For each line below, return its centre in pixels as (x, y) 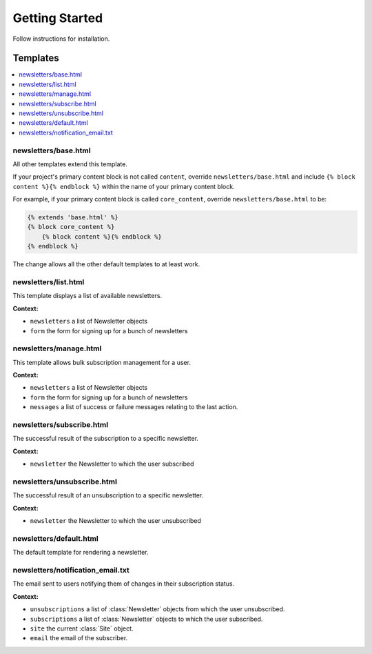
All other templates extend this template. (70, 164)
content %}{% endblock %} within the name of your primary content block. (124, 186)
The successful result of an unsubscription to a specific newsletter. (108, 495)
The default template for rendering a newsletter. (81, 553)
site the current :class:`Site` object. (82, 628)
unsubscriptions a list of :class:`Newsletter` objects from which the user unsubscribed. (157, 609)
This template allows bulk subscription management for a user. (102, 362)
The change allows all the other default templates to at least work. (106, 264)
